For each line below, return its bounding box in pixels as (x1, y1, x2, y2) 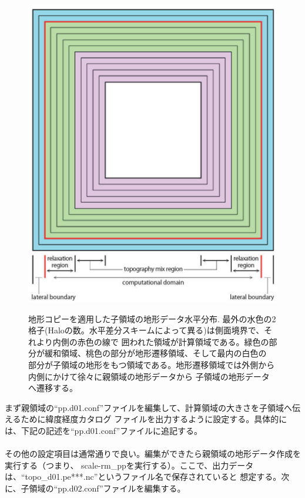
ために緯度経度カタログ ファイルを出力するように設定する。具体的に (21, 413, 287, 425)
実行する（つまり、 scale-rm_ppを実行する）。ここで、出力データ (5, 459, 254, 471)
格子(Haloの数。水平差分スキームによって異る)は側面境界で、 (28, 324, 264, 336)
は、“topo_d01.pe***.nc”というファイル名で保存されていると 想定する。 (5, 470, 281, 483)
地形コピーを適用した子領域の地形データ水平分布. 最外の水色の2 (28, 312, 276, 325)
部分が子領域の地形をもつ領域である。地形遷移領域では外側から (28, 359, 275, 370)
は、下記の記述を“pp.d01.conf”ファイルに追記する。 (5, 424, 203, 436)
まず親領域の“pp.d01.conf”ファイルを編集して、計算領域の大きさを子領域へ (5, 401, 292, 413)
